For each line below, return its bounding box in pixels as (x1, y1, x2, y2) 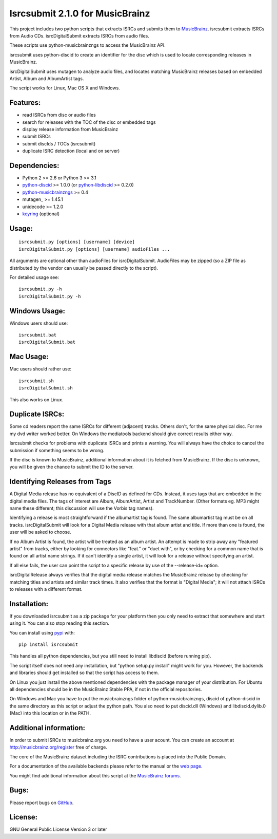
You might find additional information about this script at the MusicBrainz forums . (9, 772, 182, 778)
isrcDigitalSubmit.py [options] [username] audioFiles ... (18, 246, 170, 252)
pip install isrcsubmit (18, 642, 78, 647)
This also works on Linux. (9, 396, 64, 403)
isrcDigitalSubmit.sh (18, 385, 73, 391)
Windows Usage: (9, 306, 66, 315)
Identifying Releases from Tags (9, 477, 111, 486)
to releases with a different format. (9, 586, 83, 592)
